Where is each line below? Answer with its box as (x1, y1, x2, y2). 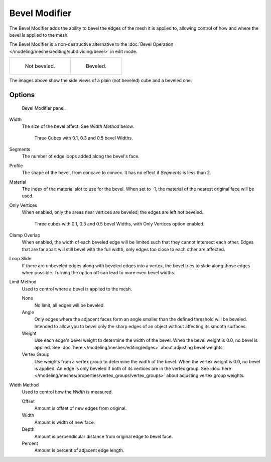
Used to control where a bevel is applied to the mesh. (22, 286, 132, 292)
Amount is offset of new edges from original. (34, 405, 127, 411)
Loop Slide (9, 256, 32, 262)
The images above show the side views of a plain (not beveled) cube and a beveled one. (9, 78, 192, 84)
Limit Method (9, 279, 37, 285)
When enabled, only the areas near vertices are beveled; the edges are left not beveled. (22, 209, 203, 215)
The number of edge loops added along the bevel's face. (22, 153, 140, 160)
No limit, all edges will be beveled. (34, 302, 105, 308)
